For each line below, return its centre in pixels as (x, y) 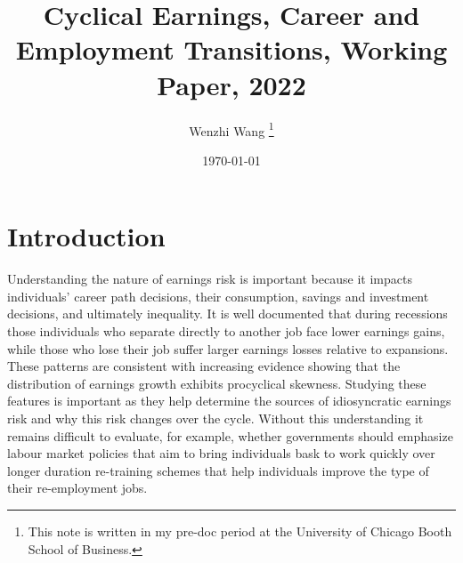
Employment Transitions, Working (231, 49)
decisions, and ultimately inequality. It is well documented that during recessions (227, 314)
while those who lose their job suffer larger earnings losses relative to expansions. (228, 348)
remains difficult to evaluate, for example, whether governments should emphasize (230, 435)
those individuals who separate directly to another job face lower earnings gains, (226, 331)
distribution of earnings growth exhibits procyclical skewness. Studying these (217, 383)
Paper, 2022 (231, 84)
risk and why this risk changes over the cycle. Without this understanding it (215, 418)
